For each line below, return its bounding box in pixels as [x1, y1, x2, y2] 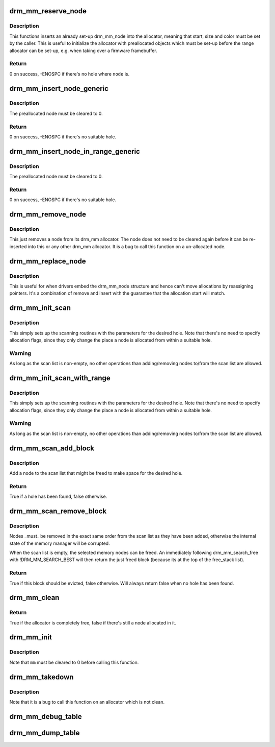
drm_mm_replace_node [9, 257, 86, 266]
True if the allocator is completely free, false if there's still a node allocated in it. [9, 619, 177, 625]
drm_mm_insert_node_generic [9, 84, 109, 93]
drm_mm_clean [9, 593, 60, 602]
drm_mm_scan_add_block [9, 444, 94, 452]
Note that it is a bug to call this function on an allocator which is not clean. [9, 698, 165, 705]
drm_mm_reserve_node [9, 7, 87, 15]
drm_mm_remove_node [9, 210, 87, 219]
